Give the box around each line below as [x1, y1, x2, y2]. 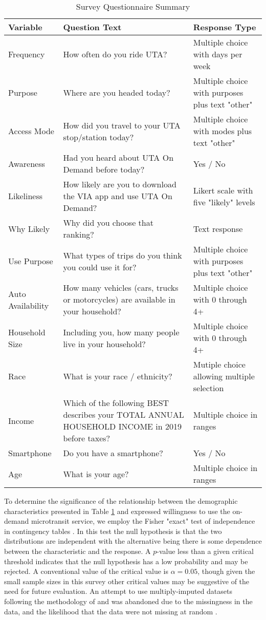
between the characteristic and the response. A [4, 545, 151, 556]
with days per [193, 48, 242, 60]
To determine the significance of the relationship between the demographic [4, 496, 238, 506]
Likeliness [8, 190, 43, 202]
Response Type [193, 21, 256, 33]
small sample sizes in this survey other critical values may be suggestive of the [4, 575, 250, 586]
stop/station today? [63, 131, 134, 143]
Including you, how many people [63, 326, 180, 338]
